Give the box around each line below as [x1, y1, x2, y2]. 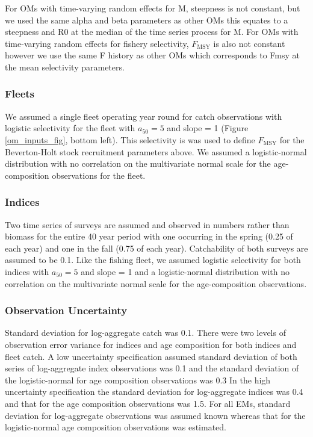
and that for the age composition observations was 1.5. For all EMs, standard [5, 397, 291, 409]
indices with [5, 265, 49, 277]
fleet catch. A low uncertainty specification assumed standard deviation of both [5, 350, 297, 362]
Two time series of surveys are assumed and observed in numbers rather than [5, 218, 290, 231]
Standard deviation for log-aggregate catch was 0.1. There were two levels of [5, 326, 286, 339]
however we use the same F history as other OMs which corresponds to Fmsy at [5, 49, 300, 61]
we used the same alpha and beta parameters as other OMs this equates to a [5, 13, 288, 26]
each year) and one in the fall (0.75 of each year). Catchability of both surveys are [5, 241, 308, 254]
